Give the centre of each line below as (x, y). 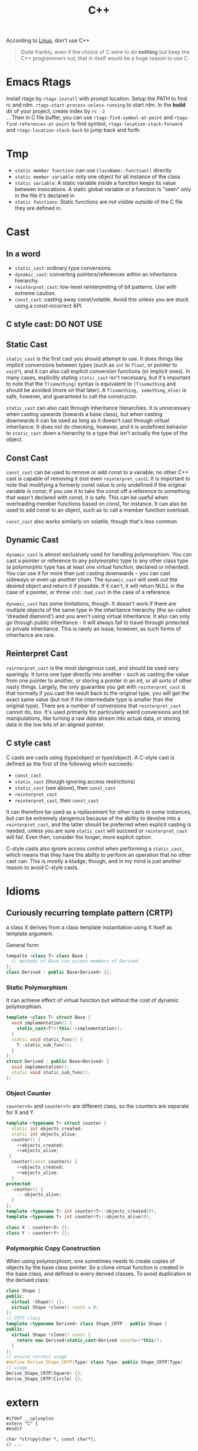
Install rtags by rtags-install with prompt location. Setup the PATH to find (97, 99)
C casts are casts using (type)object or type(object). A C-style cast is (90, 757)
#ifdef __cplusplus (30, 1418)
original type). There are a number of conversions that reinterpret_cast (94, 706)
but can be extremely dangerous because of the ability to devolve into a (93, 818)
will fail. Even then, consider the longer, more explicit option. (79, 837)
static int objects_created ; (47, 1128)
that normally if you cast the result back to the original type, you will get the (98, 693)
